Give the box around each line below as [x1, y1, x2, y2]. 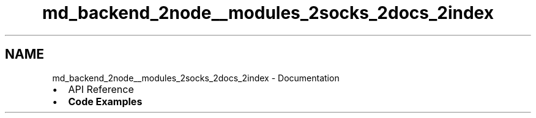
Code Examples [68, 95, 143, 108]
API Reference [68, 83, 134, 95]
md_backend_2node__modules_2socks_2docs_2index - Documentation [52, 72, 340, 83]
